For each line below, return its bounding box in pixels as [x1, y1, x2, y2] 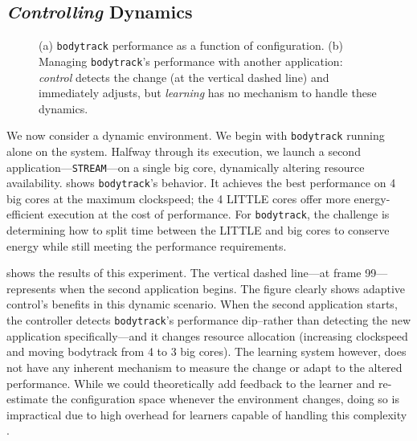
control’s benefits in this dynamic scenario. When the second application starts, [6, 296, 398, 312]
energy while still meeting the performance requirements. [6, 237, 287, 254]
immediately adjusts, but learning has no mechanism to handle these [39, 84, 377, 101]
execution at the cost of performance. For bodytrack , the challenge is [47, 206, 390, 223]
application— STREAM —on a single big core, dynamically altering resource [6, 158, 365, 175]
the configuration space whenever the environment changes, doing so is [51, 390, 399, 407]
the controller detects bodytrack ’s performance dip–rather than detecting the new [6, 312, 411, 329]
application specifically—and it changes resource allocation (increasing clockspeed [6, 327, 408, 344]
